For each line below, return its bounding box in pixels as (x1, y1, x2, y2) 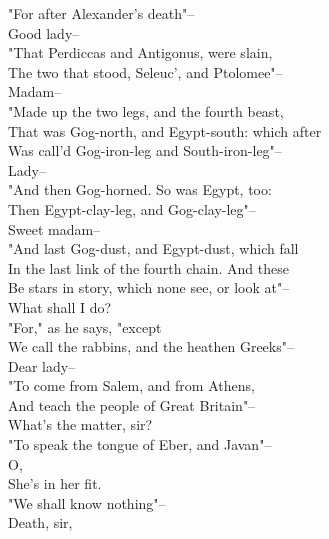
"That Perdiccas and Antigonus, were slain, (8, 42, 273, 63)
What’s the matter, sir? (8, 414, 153, 435)
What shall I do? (8, 296, 112, 317)
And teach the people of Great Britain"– (8, 394, 256, 415)
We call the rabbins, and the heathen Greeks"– (8, 336, 294, 357)
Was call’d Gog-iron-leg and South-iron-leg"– (8, 140, 282, 161)
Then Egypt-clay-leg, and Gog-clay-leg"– (8, 198, 256, 219)
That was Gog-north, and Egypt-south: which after (8, 120, 322, 141)
